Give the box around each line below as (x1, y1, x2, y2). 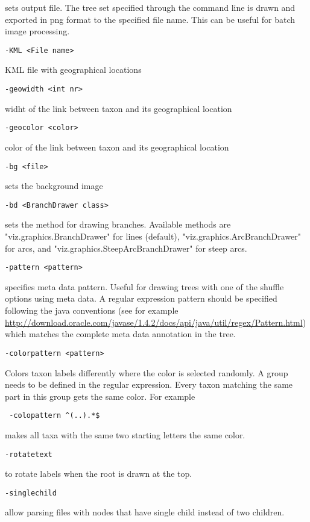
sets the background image (5, 179, 103, 192)
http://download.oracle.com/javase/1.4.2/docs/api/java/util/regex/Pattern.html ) (5, 315, 306, 328)
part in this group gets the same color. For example (5, 390, 195, 402)
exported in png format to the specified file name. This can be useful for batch (5, 13, 296, 25)
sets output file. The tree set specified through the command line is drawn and (5, 1, 296, 13)
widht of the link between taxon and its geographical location (5, 102, 232, 114)
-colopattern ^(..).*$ (9, 411, 100, 420)
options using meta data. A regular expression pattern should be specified (5, 292, 277, 305)
